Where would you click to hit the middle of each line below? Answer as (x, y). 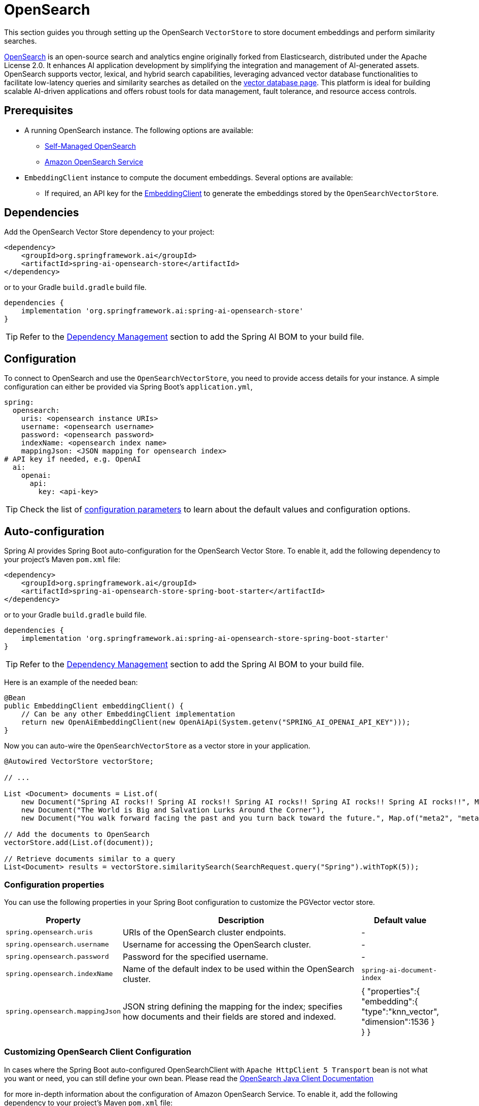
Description (241, 920)
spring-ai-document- (399, 970)
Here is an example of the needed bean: (71, 682)
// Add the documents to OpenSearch (77, 835)
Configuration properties (54, 884)
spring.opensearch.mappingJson (63, 1012)
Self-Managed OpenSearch (90, 146)
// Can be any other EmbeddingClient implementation (128, 714)
